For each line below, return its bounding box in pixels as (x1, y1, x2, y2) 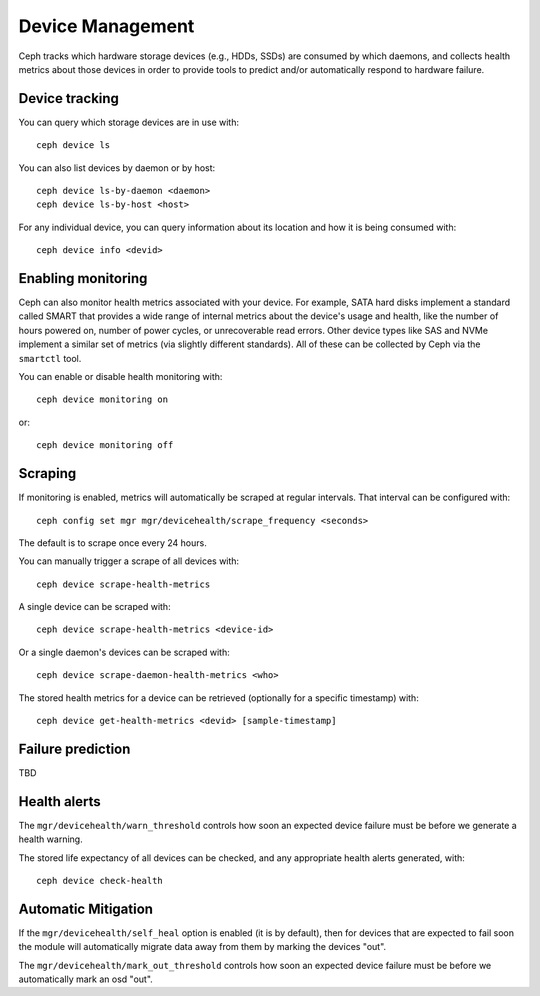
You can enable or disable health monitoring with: (18, 371, 223, 383)
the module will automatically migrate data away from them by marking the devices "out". (18, 941, 387, 953)
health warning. (18, 833, 84, 845)
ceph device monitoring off (36, 440, 174, 451)
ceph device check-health (36, 875, 164, 887)
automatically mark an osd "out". (18, 973, 154, 985)
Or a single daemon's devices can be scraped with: (18, 646, 230, 658)
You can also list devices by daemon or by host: (18, 161, 216, 174)
